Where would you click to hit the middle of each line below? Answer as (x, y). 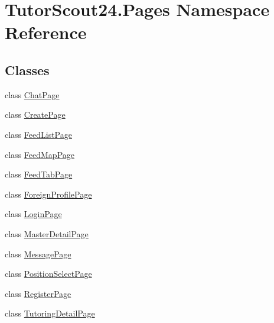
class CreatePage (35, 114)
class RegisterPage (38, 293)
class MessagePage (38, 253)
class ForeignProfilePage (48, 194)
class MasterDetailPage (47, 233)
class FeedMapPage (40, 154)
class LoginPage (33, 214)
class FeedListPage (38, 134)
